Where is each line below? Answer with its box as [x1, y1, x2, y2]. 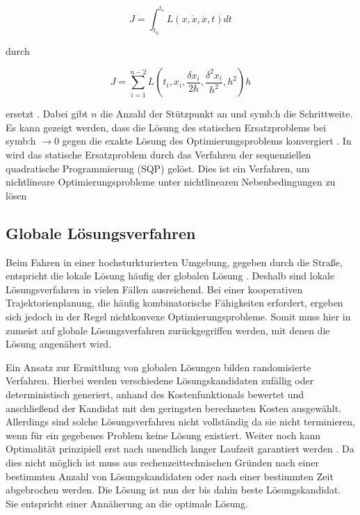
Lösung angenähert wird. [6, 336, 112, 351]
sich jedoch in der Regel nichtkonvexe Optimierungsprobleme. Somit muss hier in [6, 309, 351, 324]
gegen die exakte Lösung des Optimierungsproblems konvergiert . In [62, 133, 352, 148]
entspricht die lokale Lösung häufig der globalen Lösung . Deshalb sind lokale [6, 268, 335, 283]
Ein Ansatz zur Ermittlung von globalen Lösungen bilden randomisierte [6, 359, 311, 374]
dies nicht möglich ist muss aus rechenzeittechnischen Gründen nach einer [6, 455, 319, 469]
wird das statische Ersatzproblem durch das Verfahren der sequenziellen [6, 147, 311, 162]
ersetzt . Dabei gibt [6, 106, 88, 121]
